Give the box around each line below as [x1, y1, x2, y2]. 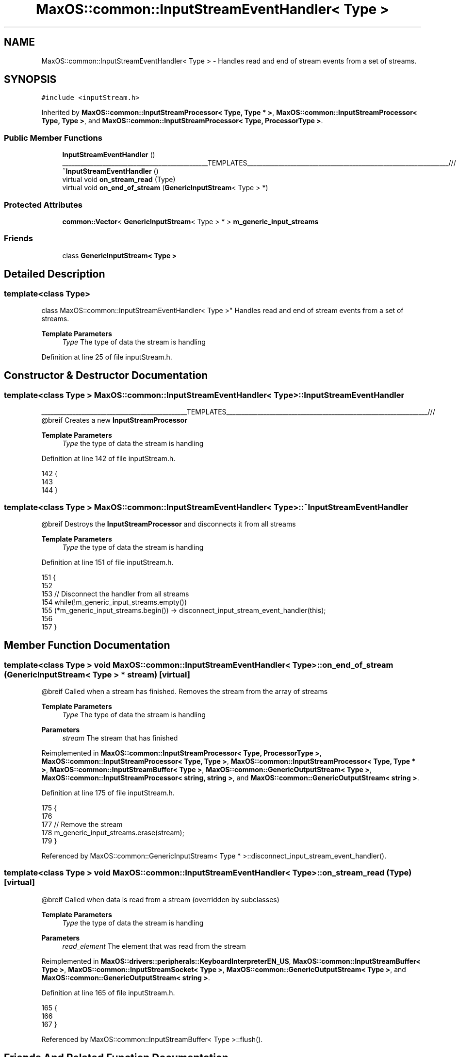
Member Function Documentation [4, 639, 170, 652]
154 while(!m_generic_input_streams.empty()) [41, 597, 187, 606]
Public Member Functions [4, 132, 102, 143]
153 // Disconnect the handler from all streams [41, 589, 189, 598]
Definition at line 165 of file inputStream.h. [41, 988, 175, 997]
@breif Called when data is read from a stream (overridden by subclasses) [41, 895, 279, 904]
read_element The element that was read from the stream [62, 941, 246, 950]
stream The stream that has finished [62, 734, 178, 743]
